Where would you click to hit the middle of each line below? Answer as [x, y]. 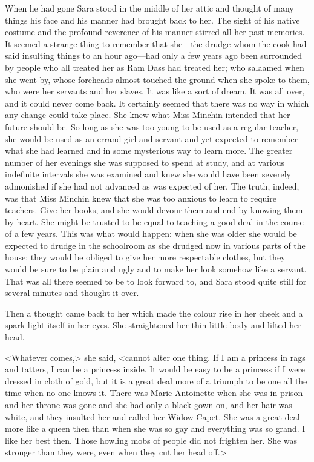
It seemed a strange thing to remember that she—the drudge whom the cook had [156, 43]
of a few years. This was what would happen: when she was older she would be [151, 233]
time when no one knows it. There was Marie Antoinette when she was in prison [154, 393]
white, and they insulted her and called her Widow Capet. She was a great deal [152, 416]
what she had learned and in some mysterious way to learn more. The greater [149, 150]
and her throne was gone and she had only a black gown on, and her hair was [149, 404]
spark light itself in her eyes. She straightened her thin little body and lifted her [153, 325]
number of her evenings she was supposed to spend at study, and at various [145, 162]
